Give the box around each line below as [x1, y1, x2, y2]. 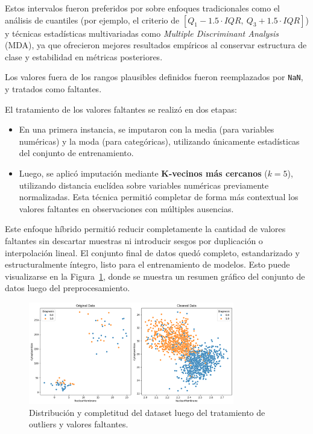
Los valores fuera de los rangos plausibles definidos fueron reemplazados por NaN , [5, 71, 303, 83]
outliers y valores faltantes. [29, 418, 128, 430]
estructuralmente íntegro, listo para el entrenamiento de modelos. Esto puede [5, 258, 290, 271]
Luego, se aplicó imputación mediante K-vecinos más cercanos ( [19, 167, 268, 179]
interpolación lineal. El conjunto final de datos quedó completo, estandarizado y [5, 246, 300, 259]
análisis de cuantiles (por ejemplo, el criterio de [5, 13, 180, 26]
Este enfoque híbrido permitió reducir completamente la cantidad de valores [5, 222, 286, 235]
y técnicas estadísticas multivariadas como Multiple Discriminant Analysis [5, 27, 279, 39]
